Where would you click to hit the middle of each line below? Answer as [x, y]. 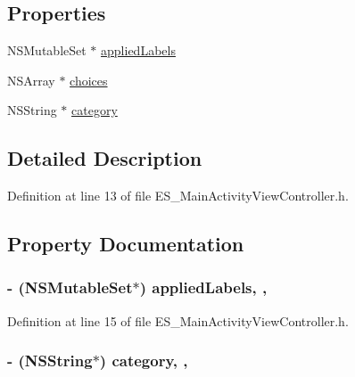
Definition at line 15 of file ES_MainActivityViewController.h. [178, 320]
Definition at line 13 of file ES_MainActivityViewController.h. [178, 196]
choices [89, 80]
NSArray [31, 80]
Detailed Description [105, 158]
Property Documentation [126, 244]
